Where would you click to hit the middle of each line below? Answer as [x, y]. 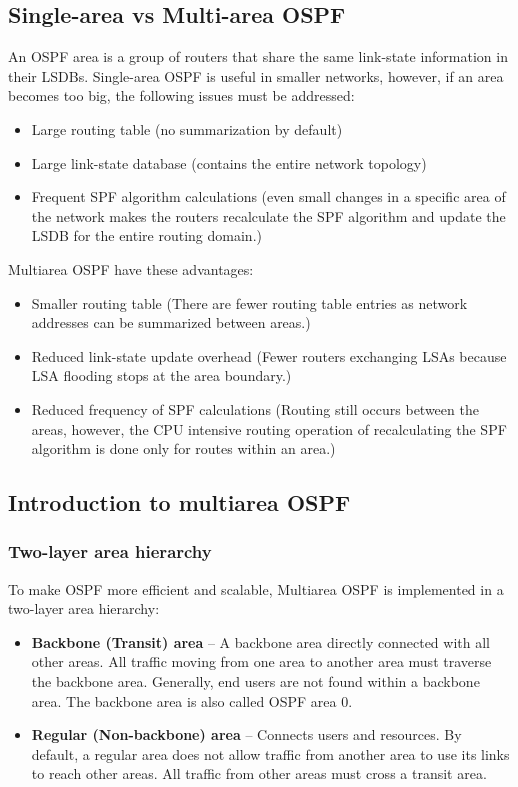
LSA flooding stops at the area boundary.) [161, 375]
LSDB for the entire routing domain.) [146, 235]
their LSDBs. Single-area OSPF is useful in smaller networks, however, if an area [256, 75]
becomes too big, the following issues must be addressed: [181, 95]
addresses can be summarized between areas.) [171, 322]
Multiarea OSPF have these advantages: [131, 268]
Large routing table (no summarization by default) [187, 128]
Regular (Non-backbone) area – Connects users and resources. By [246, 734]
